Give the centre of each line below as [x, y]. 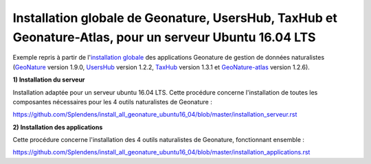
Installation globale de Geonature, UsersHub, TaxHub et [175, 18]
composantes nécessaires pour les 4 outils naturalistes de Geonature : [112, 102]
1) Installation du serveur [49, 80]
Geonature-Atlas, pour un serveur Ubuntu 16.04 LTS [164, 37]
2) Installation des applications [58, 127]
